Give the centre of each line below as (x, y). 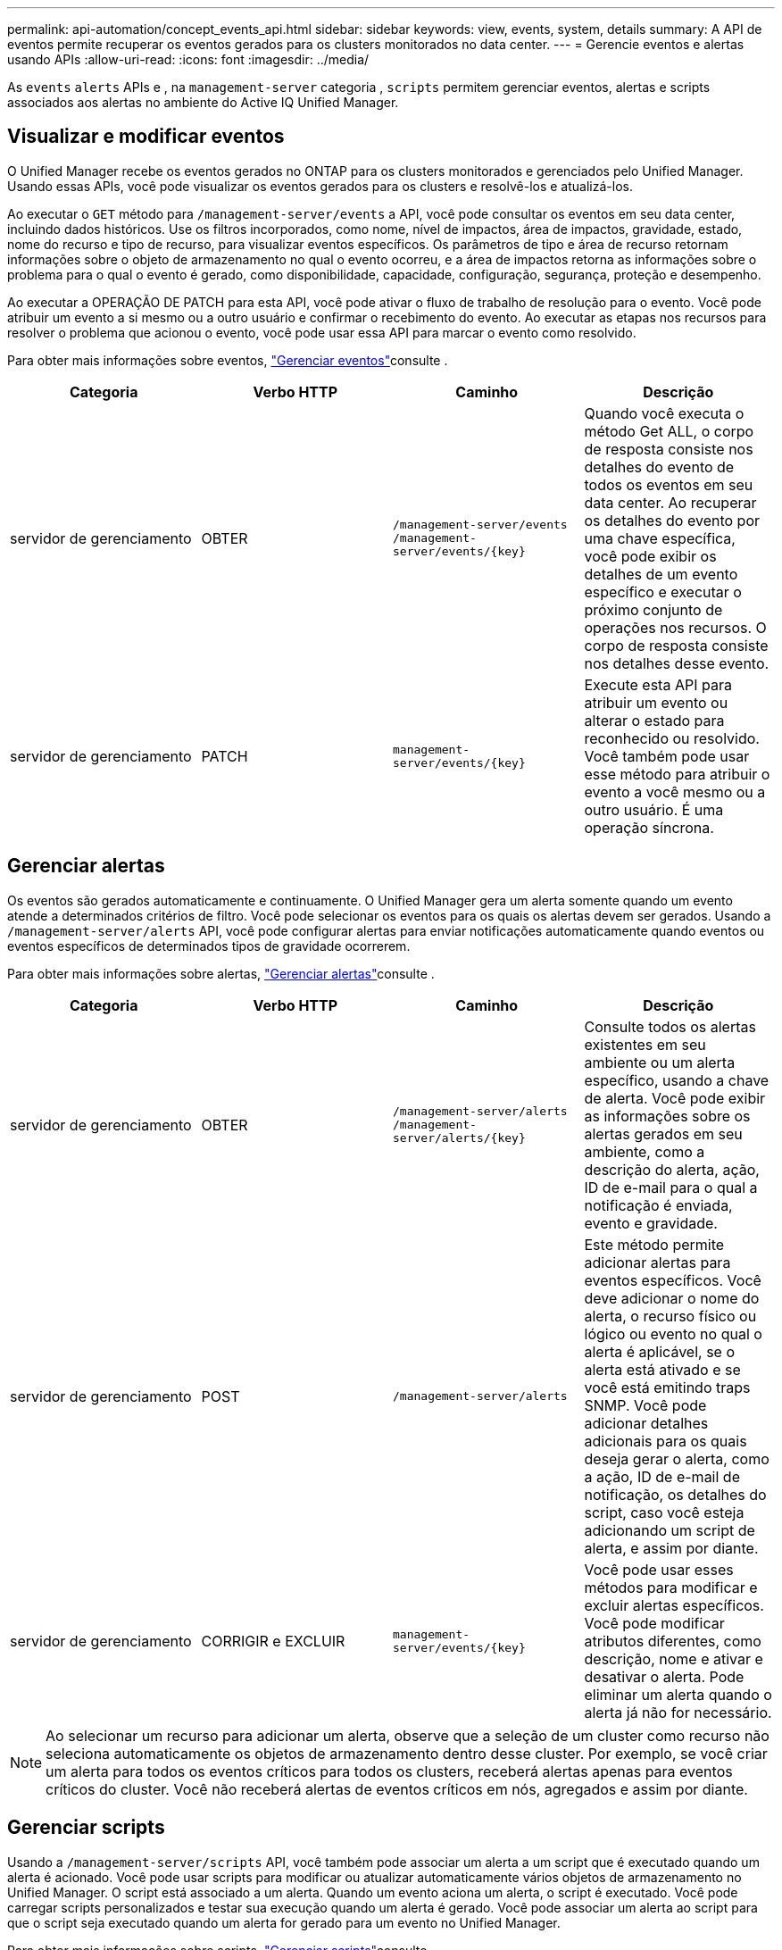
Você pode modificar (654, 1623)
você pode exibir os (650, 556)
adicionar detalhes (646, 1423)
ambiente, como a (645, 1151)
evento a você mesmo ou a (675, 792)
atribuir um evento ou (656, 702)
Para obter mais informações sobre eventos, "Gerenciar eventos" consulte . (228, 360)
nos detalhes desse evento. (677, 663)
